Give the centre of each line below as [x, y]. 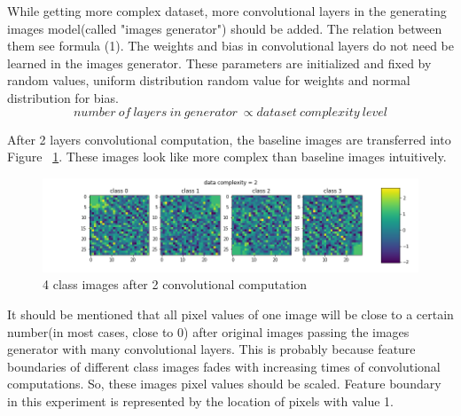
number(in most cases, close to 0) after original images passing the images [208, 331]
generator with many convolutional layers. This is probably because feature [211, 349]
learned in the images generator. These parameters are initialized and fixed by [219, 63]
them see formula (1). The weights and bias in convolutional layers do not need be [230, 46]
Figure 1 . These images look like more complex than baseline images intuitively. [227, 157]
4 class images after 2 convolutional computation [175, 284]
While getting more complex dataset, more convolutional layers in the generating [227, 11]
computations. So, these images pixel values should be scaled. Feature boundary [224, 384]
